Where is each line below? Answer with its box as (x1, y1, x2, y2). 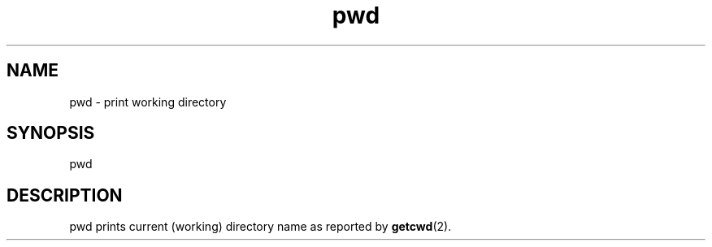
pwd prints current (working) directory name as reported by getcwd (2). (69, 219, 452, 234)
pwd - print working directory (69, 94, 227, 109)
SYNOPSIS (7, 123, 95, 144)
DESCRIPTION (7, 184, 123, 206)
